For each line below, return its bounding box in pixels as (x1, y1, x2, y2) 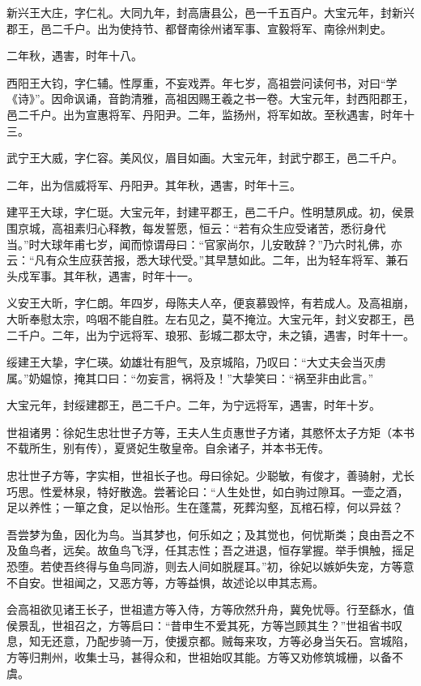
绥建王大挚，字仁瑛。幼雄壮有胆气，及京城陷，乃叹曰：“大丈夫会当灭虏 (6, 354, 386, 371)
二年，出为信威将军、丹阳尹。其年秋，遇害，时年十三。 (6, 176, 301, 193)
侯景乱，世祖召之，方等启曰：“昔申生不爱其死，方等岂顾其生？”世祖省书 (6, 616, 392, 633)
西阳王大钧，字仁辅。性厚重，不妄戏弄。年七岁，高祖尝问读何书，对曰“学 (6, 74, 398, 91)
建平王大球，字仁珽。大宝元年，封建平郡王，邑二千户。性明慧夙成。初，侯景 (6, 204, 415, 221)
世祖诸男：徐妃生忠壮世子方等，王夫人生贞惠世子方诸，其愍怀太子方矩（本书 (6, 423, 415, 440)
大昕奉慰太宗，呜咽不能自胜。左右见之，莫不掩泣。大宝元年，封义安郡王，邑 (6, 310, 415, 327)
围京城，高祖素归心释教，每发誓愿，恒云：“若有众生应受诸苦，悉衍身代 (6, 219, 386, 236)
